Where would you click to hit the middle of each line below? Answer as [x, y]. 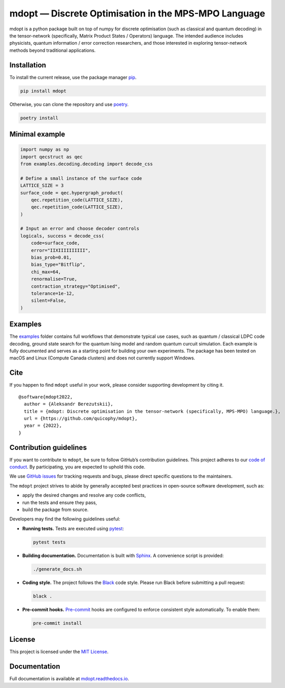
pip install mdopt [43, 91]
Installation [28, 65]
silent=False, [49, 301]
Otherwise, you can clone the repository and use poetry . [69, 104]
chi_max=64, [46, 272]
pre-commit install [57, 623]
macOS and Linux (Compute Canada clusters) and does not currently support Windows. [102, 358]
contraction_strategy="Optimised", [76, 286]
